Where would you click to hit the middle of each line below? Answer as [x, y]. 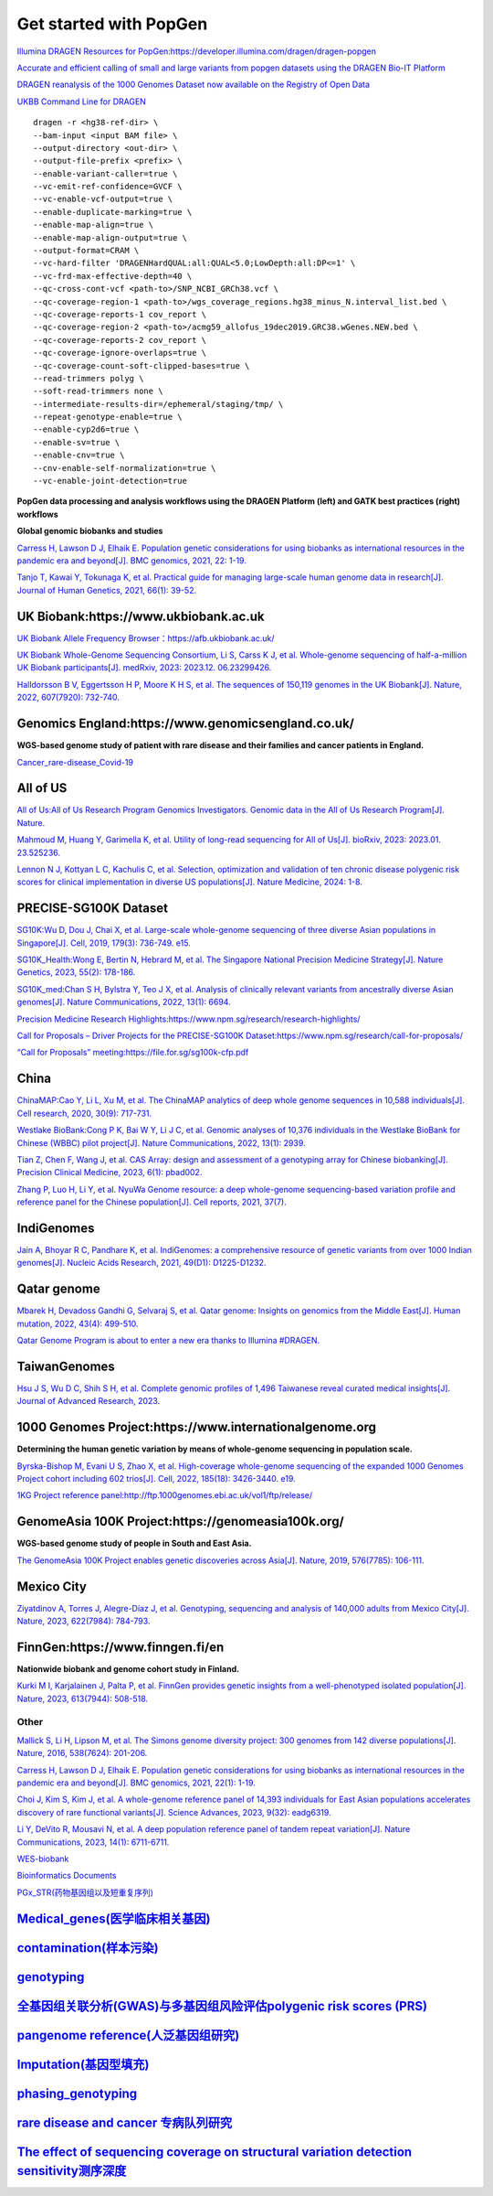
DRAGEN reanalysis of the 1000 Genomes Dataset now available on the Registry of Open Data [193, 85]
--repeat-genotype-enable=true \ [108, 417]
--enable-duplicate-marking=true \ [113, 212]
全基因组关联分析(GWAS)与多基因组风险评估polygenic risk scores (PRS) [222, 2006]
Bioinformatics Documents [67, 1876]
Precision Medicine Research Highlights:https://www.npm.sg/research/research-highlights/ [189, 1019]
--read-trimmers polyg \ [89, 378]
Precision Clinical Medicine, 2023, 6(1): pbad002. [110, 1173]
